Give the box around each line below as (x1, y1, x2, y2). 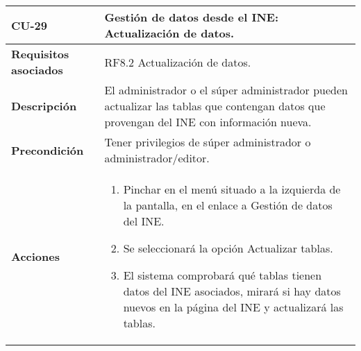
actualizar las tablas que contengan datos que (104, 98, 326, 114)
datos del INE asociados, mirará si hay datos (123, 283, 341, 299)
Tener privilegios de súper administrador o (104, 134, 311, 150)
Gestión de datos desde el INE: (104, 9, 279, 25)
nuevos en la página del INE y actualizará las (123, 299, 344, 315)
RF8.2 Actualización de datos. (104, 53, 251, 70)
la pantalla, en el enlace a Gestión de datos (123, 197, 333, 213)
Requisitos (11, 46, 69, 62)
